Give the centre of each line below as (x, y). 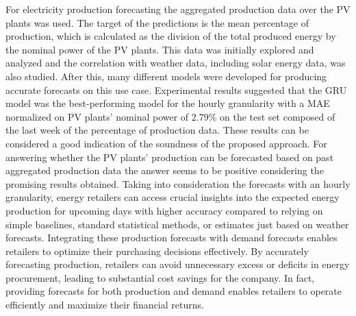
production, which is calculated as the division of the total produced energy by (171, 36)
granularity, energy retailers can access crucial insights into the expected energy (173, 197)
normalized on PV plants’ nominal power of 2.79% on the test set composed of (170, 116)
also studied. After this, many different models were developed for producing (166, 76)
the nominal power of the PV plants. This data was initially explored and (160, 49)
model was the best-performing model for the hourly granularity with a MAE (168, 103)
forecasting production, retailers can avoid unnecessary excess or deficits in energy (178, 264)
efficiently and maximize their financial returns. (105, 305)
